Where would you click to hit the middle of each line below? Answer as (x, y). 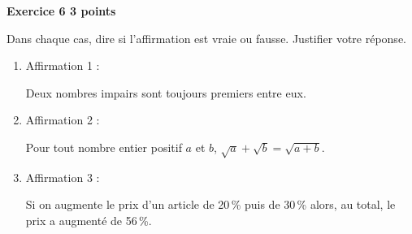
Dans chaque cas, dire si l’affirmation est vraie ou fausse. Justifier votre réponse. (206, 38)
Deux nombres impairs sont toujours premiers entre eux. (166, 92)
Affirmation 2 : (63, 120)
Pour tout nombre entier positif (104, 147)
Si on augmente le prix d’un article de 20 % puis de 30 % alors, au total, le (210, 204)
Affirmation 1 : (63, 65)
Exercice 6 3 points (61, 11)
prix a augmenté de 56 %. (89, 220)
